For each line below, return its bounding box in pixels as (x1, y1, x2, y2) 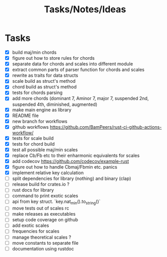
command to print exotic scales (12, 193, 78, 199)
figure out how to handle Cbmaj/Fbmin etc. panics (12, 164, 118, 170)
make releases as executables (12, 211, 76, 217)
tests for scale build (12, 135, 54, 141)
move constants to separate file (12, 240, 79, 246)
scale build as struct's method (12, 78, 76, 84)
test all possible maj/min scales (12, 147, 78, 153)
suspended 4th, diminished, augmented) (12, 101, 98, 107)
